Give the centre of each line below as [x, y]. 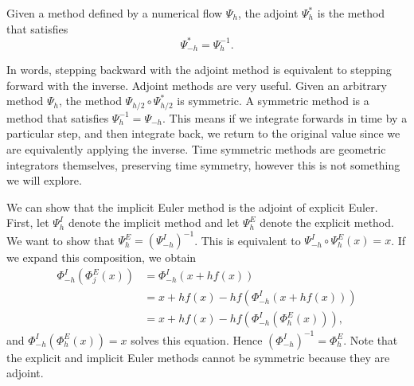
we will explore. [44, 180]
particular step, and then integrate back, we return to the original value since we [203, 133]
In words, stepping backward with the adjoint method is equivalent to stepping [199, 70]
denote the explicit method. [327, 222]
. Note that [371, 339]
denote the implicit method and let [154, 222]
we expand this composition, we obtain [102, 257]
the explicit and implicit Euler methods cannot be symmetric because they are [198, 357]
